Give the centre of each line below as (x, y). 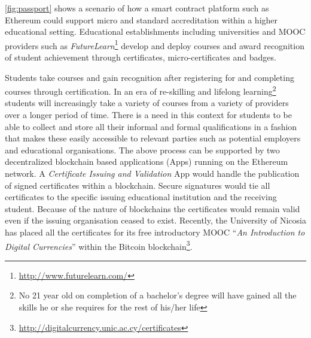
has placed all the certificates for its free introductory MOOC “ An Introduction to (155, 232)
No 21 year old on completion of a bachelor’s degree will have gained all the (158, 295)
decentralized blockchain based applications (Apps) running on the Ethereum (147, 162)
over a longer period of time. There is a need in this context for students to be (148, 115)
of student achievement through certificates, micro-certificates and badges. (141, 57)
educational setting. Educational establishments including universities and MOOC (155, 31)
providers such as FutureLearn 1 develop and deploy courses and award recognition (155, 44)
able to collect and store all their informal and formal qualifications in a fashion (151, 126)
